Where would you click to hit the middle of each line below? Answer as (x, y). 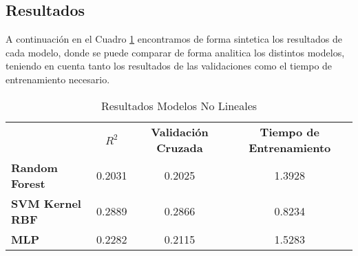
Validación (180, 131)
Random (34, 167)
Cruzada (180, 147)
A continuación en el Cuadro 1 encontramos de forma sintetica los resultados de (174, 39)
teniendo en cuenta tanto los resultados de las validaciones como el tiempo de (169, 66)
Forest (28, 183)
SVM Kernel (46, 203)
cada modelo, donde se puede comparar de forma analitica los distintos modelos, (175, 52)
